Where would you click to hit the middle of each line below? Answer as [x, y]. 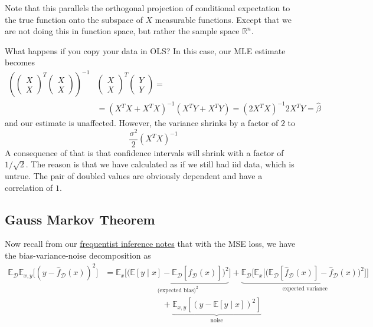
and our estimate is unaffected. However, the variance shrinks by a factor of [142, 123]
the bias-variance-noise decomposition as [78, 255]
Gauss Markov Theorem [80, 219]
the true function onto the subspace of [74, 19]
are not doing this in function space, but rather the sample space [122, 31]
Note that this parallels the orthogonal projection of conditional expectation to [148, 8]
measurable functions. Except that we [223, 19]
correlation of [29, 187]
